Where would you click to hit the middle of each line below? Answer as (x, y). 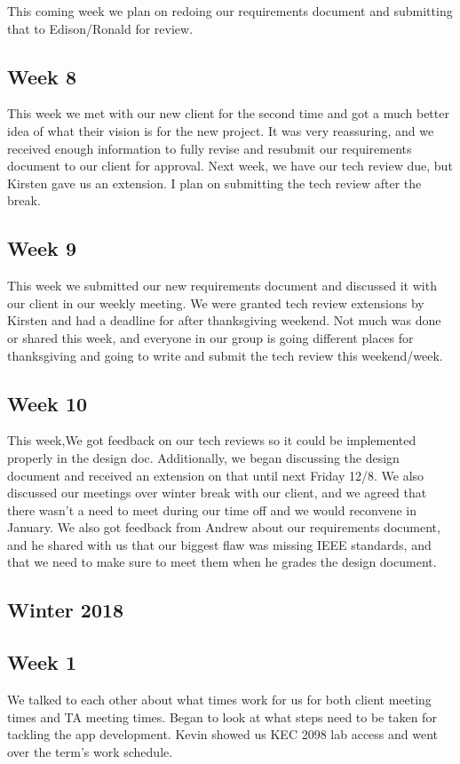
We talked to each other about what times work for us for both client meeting (219, 700)
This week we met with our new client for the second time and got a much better (228, 113)
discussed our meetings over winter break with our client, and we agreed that (217, 493)
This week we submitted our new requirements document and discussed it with (222, 286)
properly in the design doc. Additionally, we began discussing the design (203, 457)
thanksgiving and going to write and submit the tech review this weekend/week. (225, 355)
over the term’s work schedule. (90, 751)
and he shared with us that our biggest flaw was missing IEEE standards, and (219, 544)
